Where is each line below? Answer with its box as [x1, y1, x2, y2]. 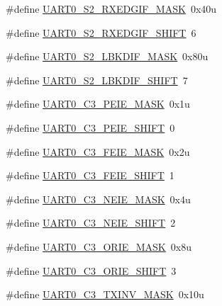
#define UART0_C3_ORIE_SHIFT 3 [6, 263, 177, 278]
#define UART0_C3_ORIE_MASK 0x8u [6, 239, 192, 254]
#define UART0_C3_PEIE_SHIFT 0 [6, 120, 175, 135]
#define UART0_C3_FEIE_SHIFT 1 [6, 168, 174, 183]
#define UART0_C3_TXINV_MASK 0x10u [6, 287, 204, 302]
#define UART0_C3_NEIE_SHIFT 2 [6, 215, 176, 230]
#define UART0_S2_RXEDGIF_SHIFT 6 [6, 25, 196, 40]
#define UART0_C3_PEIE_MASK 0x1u [6, 96, 190, 111]
